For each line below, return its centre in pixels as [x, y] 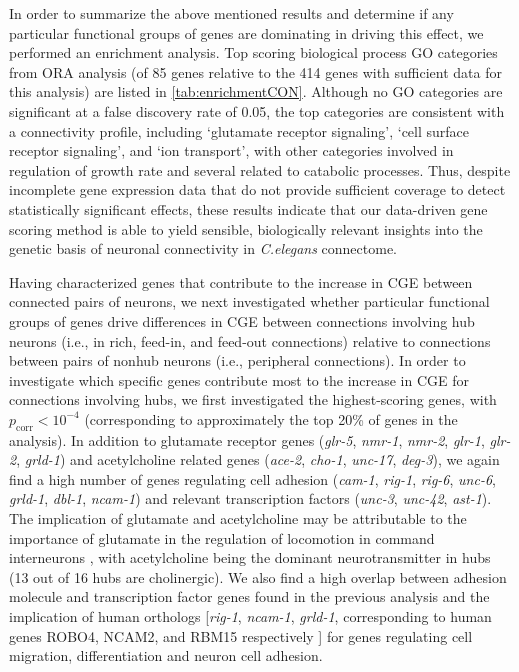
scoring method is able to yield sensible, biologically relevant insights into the [246, 228]
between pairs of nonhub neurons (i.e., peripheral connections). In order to [237, 360]
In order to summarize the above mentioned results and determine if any [231, 13]
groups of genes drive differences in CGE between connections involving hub [242, 320]
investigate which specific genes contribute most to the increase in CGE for [239, 379]
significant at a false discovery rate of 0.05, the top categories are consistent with [257, 110]
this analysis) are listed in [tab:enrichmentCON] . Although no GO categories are [256, 91]
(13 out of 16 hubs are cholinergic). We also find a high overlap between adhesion [258, 576]
